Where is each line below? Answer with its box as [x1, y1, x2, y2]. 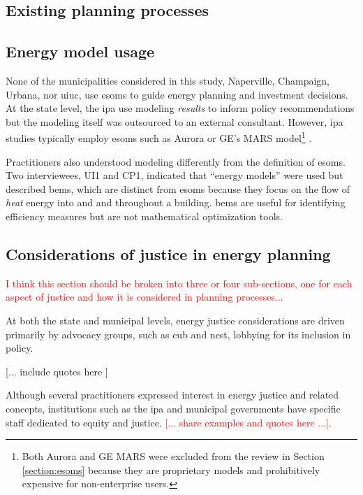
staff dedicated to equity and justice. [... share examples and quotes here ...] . [6, 415, 332, 429]
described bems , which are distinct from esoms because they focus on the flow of [6, 181, 350, 196]
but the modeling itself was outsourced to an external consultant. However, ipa [6, 114, 343, 129]
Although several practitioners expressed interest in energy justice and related [6, 387, 339, 402]
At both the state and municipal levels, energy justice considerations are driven [6, 313, 345, 327]
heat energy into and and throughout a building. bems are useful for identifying [6, 195, 346, 210]
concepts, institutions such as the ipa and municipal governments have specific [6, 401, 341, 415]
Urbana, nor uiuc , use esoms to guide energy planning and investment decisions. [6, 87, 348, 101]
